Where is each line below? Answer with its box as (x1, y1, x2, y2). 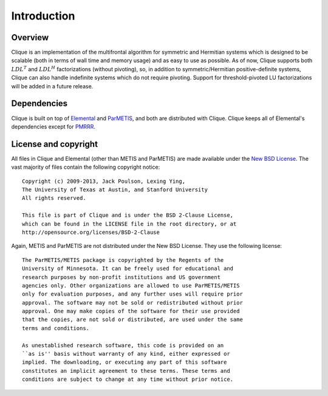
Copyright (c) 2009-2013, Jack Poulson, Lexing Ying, (22, 177, 185, 185)
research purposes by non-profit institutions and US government (22, 274, 221, 280)
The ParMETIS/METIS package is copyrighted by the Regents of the (22, 256, 224, 263)
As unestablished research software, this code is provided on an (22, 342, 224, 348)
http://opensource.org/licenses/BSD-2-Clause (22, 228, 160, 236)
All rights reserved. (22, 195, 86, 202)
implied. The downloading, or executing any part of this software (22, 359, 227, 366)
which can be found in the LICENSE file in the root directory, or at (22, 220, 237, 227)
